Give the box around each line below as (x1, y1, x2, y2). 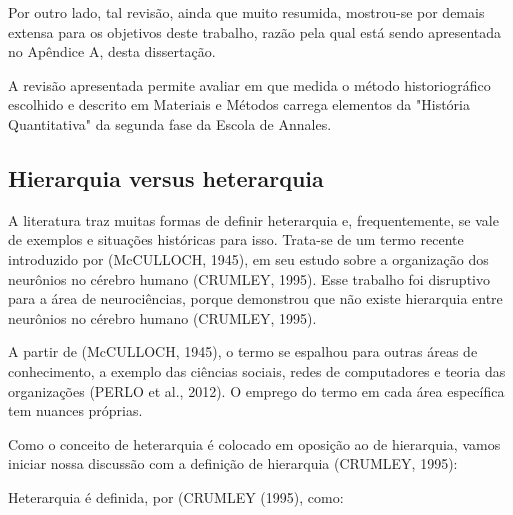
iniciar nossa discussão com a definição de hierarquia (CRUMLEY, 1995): (8, 453, 458, 474)
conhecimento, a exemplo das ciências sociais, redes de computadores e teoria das (8, 360, 506, 381)
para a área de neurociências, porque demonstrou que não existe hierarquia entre (8, 288, 503, 309)
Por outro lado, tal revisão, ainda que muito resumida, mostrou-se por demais (8, 2, 485, 22)
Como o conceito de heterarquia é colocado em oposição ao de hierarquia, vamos (8, 433, 501, 454)
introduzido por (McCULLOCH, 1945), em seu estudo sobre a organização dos (8, 248, 489, 269)
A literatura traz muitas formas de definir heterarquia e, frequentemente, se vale (8, 209, 499, 230)
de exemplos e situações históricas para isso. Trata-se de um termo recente (8, 229, 464, 250)
